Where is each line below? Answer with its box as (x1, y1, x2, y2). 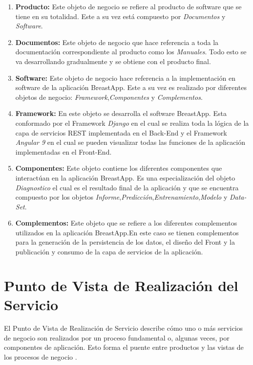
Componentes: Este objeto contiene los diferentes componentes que (15, 163, 222, 173)
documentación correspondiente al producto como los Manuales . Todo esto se (15, 46, 247, 57)
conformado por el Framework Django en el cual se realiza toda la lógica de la (15, 117, 249, 128)
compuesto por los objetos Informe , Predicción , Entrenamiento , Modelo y (15, 192, 228, 202)
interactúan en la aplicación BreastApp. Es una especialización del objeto (15, 172, 235, 182)
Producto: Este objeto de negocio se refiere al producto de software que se (15, 1, 242, 11)
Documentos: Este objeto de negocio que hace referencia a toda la (15, 37, 219, 47)
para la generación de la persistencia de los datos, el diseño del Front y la (15, 237, 235, 247)
